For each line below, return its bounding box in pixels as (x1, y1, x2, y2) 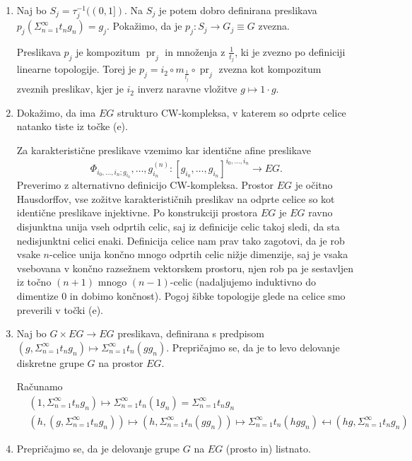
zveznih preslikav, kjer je (16, 81, 124, 96)
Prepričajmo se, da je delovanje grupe (16, 440, 180, 455)
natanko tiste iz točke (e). (16, 119, 128, 134)
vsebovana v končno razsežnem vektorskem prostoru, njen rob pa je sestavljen (16, 260, 354, 275)
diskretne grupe (16, 355, 84, 370)
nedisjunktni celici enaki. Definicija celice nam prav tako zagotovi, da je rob (16, 233, 345, 247)
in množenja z (165, 44, 225, 59)
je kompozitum (76, 44, 141, 59)
